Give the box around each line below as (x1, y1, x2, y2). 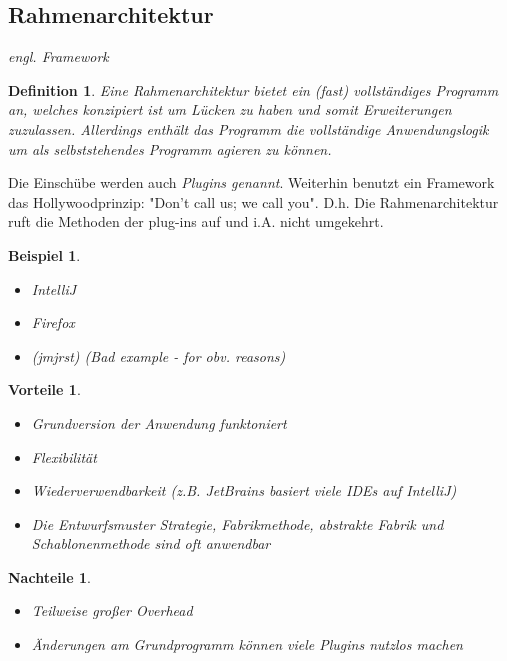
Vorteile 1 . (8, 379, 81, 400)
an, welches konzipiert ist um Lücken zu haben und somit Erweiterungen (8, 99, 452, 120)
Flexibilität (31, 446, 97, 467)
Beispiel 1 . (8, 244, 81, 265)
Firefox (31, 312, 75, 333)
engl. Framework (8, 46, 109, 67)
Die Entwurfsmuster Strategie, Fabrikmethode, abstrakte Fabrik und (31, 513, 444, 534)
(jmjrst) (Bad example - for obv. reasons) (31, 345, 286, 366)
